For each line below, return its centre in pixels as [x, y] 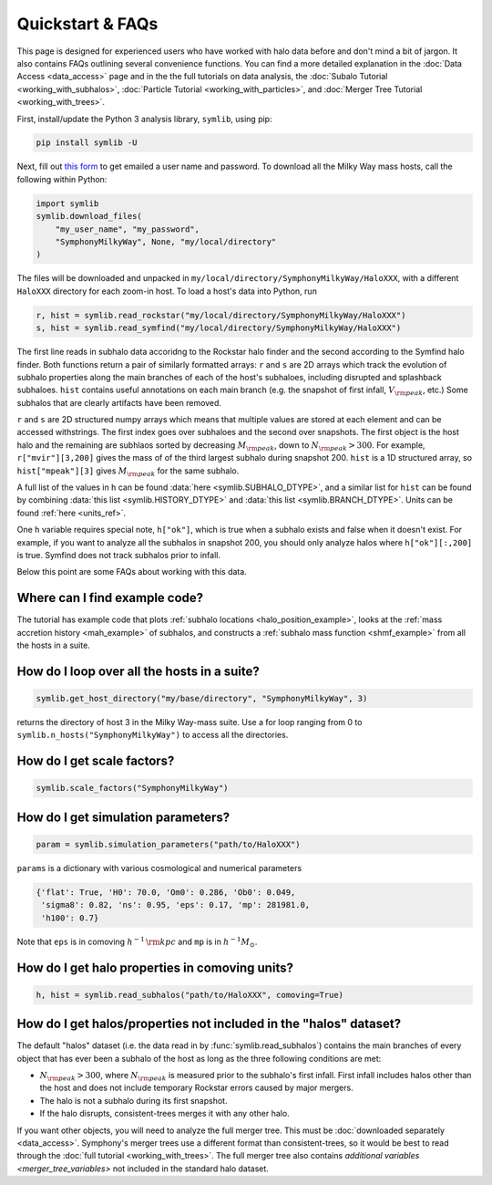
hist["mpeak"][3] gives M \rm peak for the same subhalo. [128, 472]
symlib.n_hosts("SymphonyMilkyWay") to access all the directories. [153, 735]
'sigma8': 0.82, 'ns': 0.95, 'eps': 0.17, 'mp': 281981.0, [176, 905]
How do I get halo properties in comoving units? [155, 967]
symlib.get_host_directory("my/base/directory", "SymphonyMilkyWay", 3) [202, 699]
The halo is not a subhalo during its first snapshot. [133, 1100]
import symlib [67, 203]
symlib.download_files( [89, 216]
